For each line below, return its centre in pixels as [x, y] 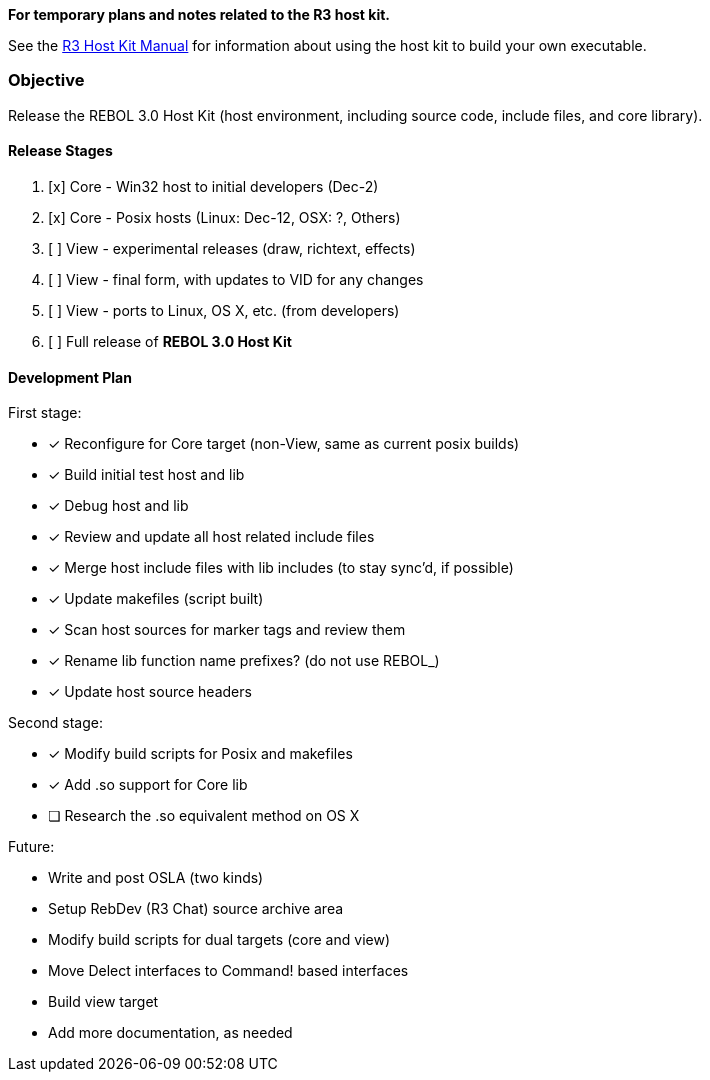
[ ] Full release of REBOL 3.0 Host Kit [170, 341]
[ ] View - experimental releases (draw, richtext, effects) [232, 248]
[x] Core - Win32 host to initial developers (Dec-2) [213, 186]
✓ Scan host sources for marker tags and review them [227, 630]
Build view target [103, 1002]
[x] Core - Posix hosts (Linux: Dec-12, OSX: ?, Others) [224, 217]
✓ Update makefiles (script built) [156, 599]
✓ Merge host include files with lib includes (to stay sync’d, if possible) [281, 568]
